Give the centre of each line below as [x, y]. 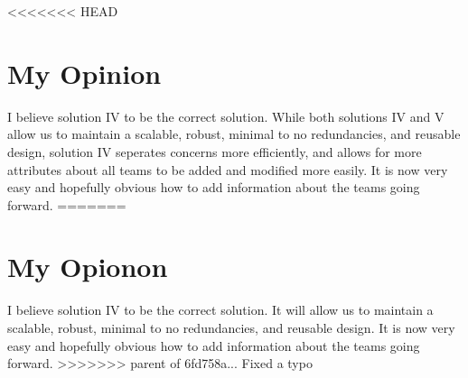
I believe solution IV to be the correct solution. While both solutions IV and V [226, 116]
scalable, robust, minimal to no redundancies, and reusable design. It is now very [231, 327]
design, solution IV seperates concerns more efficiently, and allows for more [215, 151]
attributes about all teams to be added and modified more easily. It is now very [228, 169]
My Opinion [84, 73]
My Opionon [88, 267]
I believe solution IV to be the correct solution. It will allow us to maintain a [220, 310]
